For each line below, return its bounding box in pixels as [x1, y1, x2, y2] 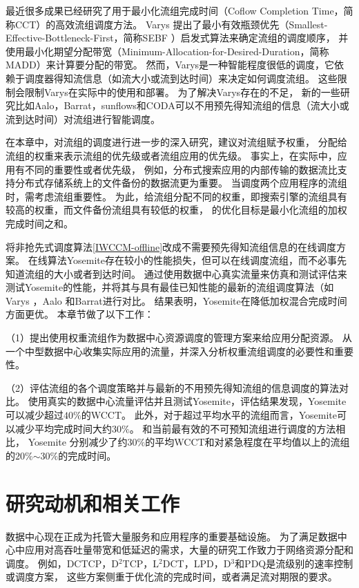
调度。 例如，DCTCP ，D [6, 556, 119, 570]
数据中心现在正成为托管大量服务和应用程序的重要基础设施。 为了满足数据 [6, 529, 338, 543]
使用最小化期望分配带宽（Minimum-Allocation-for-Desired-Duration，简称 [6, 44, 329, 58]
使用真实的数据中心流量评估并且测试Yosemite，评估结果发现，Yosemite [28, 394, 347, 408]
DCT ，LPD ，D [162, 556, 231, 570]
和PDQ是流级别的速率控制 [235, 556, 353, 570]
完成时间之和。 [6, 216, 73, 230]
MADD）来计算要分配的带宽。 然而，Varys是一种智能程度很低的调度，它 [6, 57, 335, 72]
